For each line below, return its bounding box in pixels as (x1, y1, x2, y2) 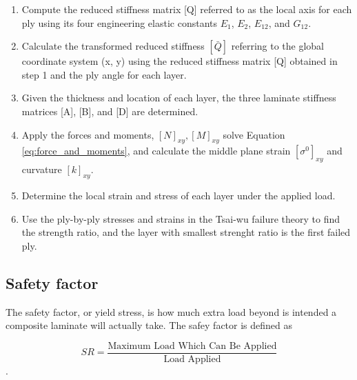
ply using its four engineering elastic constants (21, 15, 217, 30)
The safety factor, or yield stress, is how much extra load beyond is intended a (6, 304, 337, 319)
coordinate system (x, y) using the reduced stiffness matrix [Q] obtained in (21, 54, 338, 68)
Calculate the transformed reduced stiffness (21, 39, 205, 53)
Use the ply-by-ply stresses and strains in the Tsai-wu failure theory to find (21, 211, 340, 226)
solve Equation (223, 127, 285, 141)
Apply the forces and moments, (21, 127, 154, 141)
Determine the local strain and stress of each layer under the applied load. (21, 188, 336, 202)
